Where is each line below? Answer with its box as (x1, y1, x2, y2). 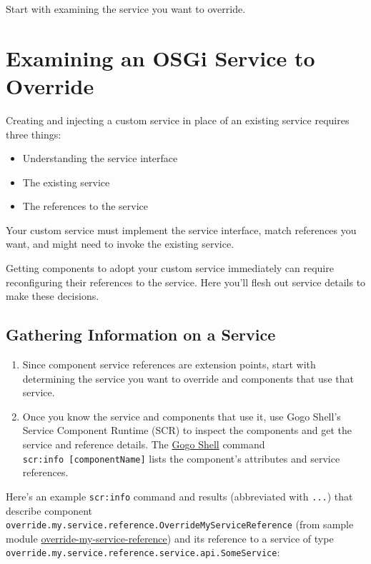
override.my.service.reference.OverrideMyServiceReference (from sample (6, 517, 354, 532)
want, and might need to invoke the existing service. (6, 236, 234, 251)
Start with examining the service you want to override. (6, 1, 246, 16)
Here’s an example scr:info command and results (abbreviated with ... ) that (6, 488, 353, 503)
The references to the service (22, 198, 149, 213)
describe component (6, 503, 93, 518)
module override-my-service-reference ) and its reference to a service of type (6, 530, 334, 545)
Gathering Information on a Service (6, 323, 276, 346)
